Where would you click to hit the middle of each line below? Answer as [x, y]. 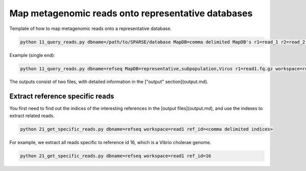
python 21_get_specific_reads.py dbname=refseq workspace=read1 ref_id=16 [116, 156]
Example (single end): [32, 55]
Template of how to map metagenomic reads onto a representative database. [91, 28]
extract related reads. [32, 116]
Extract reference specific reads [62, 96]
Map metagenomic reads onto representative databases [131, 13]
